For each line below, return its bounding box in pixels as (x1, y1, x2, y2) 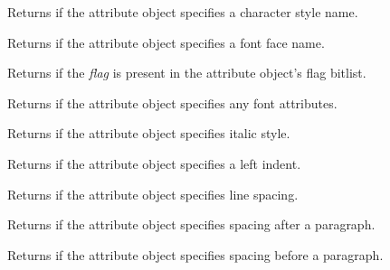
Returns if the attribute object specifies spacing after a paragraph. (7, 215, 376, 234)
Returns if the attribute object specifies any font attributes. (7, 93, 338, 112)
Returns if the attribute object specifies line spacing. (7, 184, 299, 203)
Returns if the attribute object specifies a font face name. (7, 33, 325, 51)
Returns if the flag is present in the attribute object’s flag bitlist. (7, 63, 366, 82)
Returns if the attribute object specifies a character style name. (7, 3, 358, 21)
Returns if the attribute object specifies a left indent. (7, 154, 301, 172)
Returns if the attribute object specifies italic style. (7, 124, 290, 143)
